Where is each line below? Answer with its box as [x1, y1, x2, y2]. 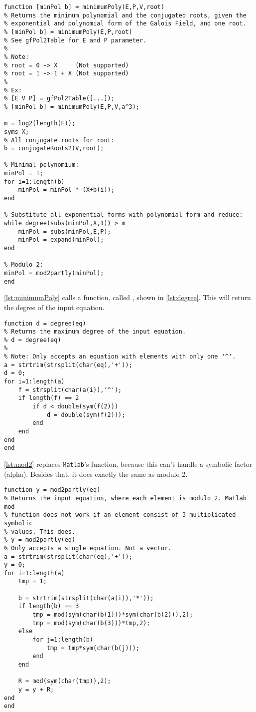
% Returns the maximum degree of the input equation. [4, 328, 186, 336]
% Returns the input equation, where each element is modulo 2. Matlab [4, 494, 247, 502]
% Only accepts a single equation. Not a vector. [4, 544, 172, 552]
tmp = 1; [18, 578, 47, 585]
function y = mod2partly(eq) [4, 486, 101, 494]
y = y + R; [18, 686, 54, 693]
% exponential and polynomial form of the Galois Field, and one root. [4, 20, 247, 27]
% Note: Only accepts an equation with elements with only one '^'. [4, 353, 236, 360]
